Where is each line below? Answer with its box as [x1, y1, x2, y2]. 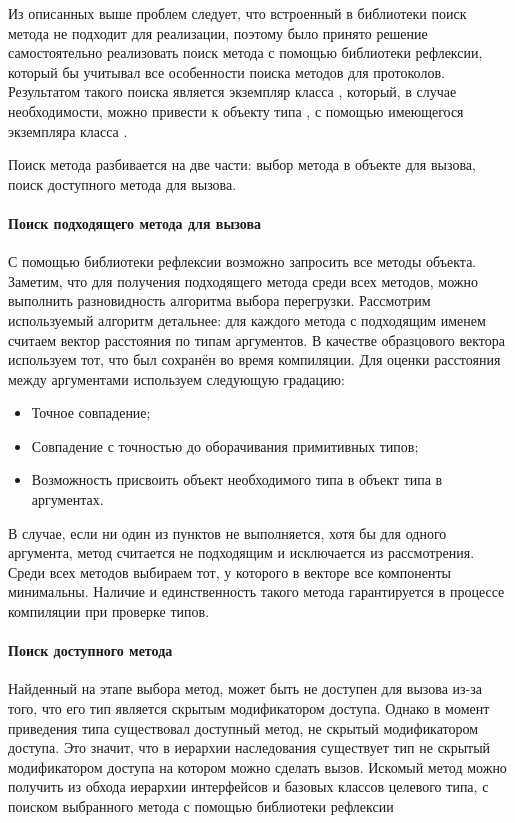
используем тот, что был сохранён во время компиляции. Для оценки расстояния [8, 349, 501, 370]
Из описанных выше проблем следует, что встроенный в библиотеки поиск [8, 3, 467, 23]
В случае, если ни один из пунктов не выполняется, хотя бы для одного [8, 522, 447, 543]
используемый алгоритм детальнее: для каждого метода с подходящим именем [8, 309, 486, 330]
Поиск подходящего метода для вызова [8, 212, 262, 233]
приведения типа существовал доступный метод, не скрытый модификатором [8, 717, 479, 738]
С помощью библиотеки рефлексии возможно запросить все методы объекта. [8, 251, 477, 272]
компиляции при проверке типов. [8, 601, 210, 622]
